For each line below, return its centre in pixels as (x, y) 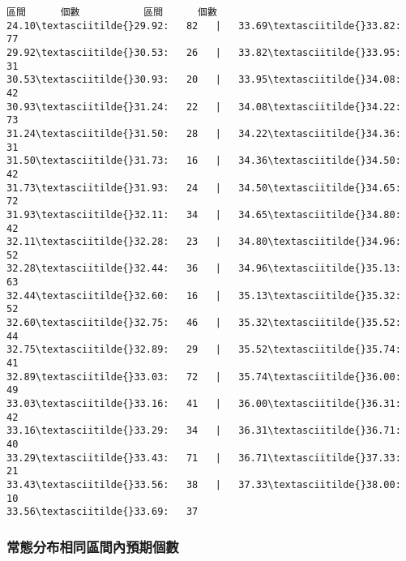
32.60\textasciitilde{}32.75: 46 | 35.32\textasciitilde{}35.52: (204, 323)
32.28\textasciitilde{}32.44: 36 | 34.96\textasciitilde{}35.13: (204, 269)
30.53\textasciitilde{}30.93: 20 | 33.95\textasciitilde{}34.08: (204, 80)
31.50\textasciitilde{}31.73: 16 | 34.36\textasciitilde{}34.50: (204, 161)
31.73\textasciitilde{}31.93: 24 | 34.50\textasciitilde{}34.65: (204, 188)
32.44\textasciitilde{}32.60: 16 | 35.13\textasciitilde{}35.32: (204, 295)
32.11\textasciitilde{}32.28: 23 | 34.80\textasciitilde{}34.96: (204, 242)
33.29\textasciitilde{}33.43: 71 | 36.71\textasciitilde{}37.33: (204, 458)
